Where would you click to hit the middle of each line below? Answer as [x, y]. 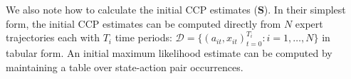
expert [309, 23]
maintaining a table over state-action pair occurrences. [125, 67]
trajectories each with [53, 37]
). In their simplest [305, 9]
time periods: [143, 37]
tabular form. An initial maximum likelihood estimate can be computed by [169, 52]
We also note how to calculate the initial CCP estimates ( [132, 9]
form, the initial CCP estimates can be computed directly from [143, 23]
